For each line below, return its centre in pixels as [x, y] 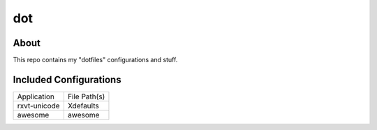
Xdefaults [83, 106]
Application [36, 96]
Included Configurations [67, 79]
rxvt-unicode [38, 106]
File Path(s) [86, 96]
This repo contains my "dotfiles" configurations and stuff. [95, 60]
